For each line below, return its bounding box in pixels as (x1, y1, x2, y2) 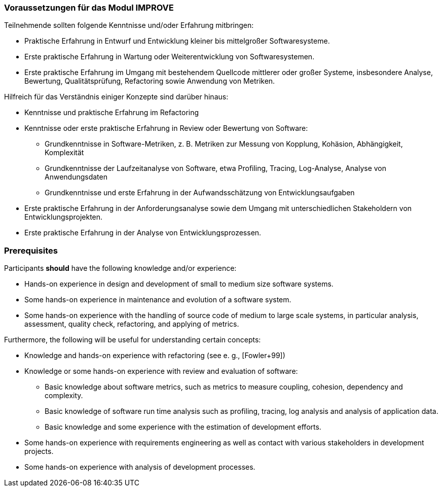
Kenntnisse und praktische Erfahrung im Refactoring (24, 108, 199, 117)
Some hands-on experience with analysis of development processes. (24, 463, 255, 472)
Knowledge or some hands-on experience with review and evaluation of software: (24, 367, 298, 376)
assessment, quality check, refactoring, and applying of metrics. (24, 320, 239, 329)
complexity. (45, 391, 83, 400)
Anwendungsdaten (45, 172, 107, 182)
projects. (24, 447, 54, 456)
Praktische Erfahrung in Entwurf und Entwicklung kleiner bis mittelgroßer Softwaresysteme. (24, 37, 330, 46)
